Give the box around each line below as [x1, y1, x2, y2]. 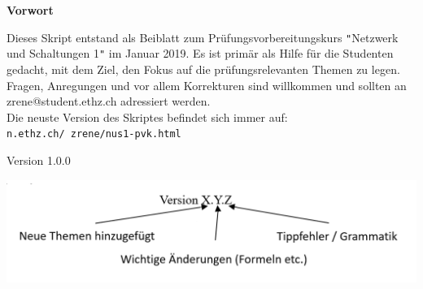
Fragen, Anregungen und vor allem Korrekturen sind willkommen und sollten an [7, 76, 407, 93]
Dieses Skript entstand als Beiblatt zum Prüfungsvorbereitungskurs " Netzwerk [7, 28, 399, 45]
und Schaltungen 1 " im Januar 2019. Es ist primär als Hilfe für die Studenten [7, 45, 394, 62]
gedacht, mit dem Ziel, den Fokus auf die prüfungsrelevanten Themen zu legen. [7, 60, 400, 77]
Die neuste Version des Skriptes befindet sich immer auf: [7, 108, 288, 125]
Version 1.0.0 [7, 151, 71, 168]
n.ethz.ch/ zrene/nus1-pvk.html [7, 128, 181, 140]
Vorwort [7, 2, 54, 18]
